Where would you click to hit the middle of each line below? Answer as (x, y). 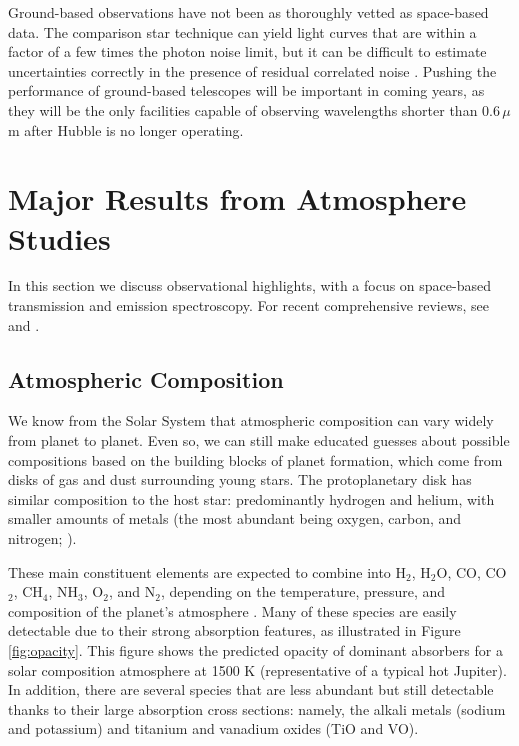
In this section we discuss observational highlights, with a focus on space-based (249, 285)
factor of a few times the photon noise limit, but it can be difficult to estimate (247, 51)
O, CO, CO (471, 571)
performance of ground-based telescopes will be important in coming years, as (246, 90)
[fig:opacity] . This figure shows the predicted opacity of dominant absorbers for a (255, 649)
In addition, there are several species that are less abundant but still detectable (251, 689)
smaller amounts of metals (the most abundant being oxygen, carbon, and (235, 518)
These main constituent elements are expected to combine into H (207, 571)
